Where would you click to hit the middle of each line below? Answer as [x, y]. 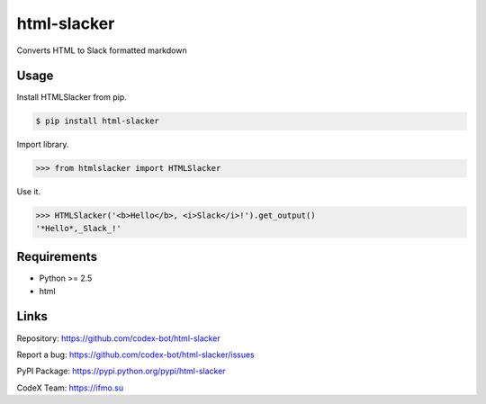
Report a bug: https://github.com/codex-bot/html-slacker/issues [136, 355]
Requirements [57, 257]
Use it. [28, 192]
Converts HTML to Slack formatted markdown [102, 50]
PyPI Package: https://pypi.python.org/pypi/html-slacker [121, 371]
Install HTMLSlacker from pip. [72, 97]
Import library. [43, 145]
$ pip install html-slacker [97, 121]
